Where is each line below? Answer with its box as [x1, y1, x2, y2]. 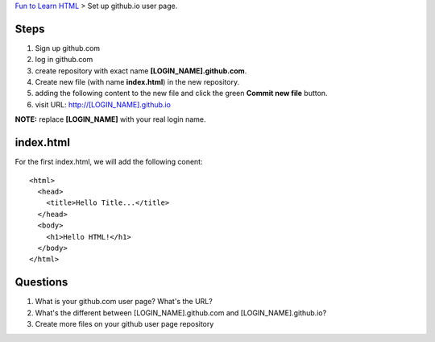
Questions [14, 275, 68, 290]
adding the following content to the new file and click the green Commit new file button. [35, 89, 328, 98]
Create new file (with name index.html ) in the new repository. [35, 77, 240, 87]
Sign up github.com [35, 43, 101, 52]
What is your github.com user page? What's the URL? [35, 297, 213, 307]
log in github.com [35, 55, 93, 65]
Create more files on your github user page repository [35, 319, 214, 328]
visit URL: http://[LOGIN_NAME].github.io [35, 99, 171, 109]
